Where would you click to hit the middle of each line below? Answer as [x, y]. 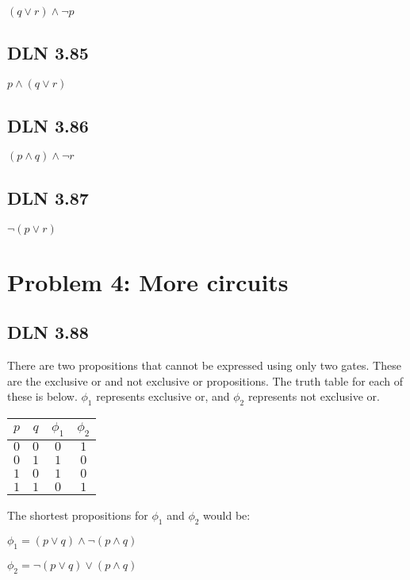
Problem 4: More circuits [148, 281]
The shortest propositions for [78, 515]
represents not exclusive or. [314, 396]
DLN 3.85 [48, 53]
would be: [227, 515]
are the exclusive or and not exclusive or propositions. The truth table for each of [205, 380]
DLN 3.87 [48, 197]
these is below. [42, 396]
